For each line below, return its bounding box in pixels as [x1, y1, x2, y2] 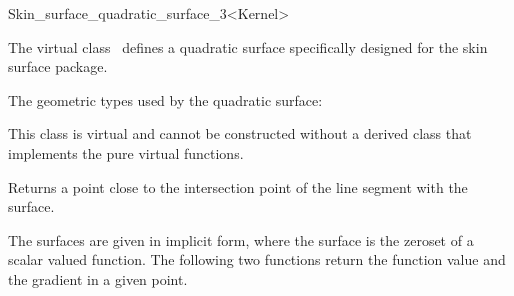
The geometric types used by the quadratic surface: [8, 89, 323, 110]
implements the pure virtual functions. [8, 142, 244, 163]
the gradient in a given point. [8, 268, 188, 289]
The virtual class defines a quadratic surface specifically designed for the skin [8, 36, 488, 57]
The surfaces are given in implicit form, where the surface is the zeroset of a [8, 229, 474, 250]
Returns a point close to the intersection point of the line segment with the [8, 176, 468, 197]
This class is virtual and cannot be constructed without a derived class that [8, 123, 472, 144]
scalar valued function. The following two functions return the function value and [8, 249, 506, 270]
